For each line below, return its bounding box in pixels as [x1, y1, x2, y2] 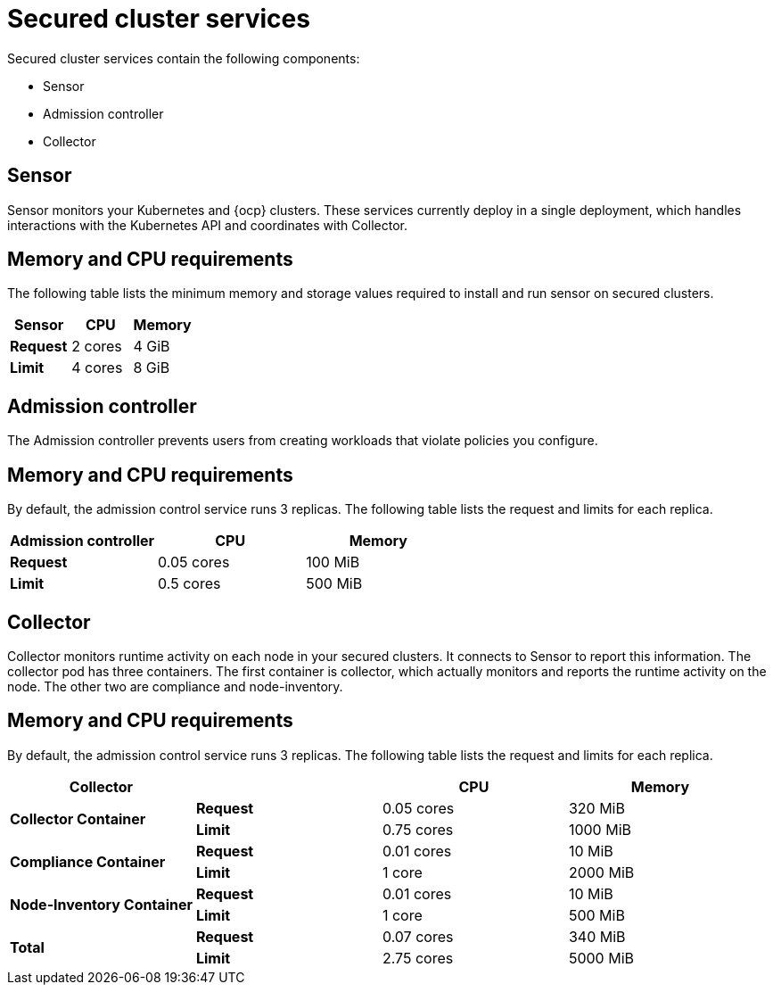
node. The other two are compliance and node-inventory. [7, 678, 343, 694]
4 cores [71, 359, 123, 377]
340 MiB [568, 927, 626, 946]
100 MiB [306, 553, 360, 572]
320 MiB [568, 798, 625, 817]
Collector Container [10, 809, 146, 828]
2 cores [71, 337, 122, 356]
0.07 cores [382, 927, 454, 946]
